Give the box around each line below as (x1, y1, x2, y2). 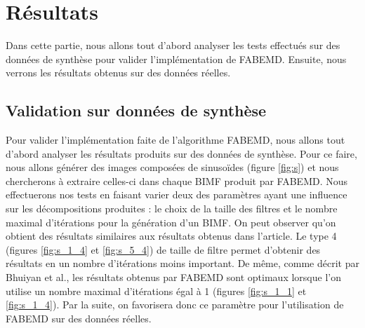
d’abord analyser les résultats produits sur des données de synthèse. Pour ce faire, (6, 146, 357, 160)
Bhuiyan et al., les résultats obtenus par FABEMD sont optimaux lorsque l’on (6, 270, 341, 285)
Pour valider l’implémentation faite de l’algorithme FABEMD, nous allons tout (6, 132, 345, 147)
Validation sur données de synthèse (6, 100, 267, 121)
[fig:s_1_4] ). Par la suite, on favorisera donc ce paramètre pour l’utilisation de (6, 297, 344, 312)
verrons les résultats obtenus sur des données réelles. (6, 65, 231, 80)
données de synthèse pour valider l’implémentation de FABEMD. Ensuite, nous (6, 51, 347, 66)
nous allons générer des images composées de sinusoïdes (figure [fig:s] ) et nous (6, 160, 339, 175)
